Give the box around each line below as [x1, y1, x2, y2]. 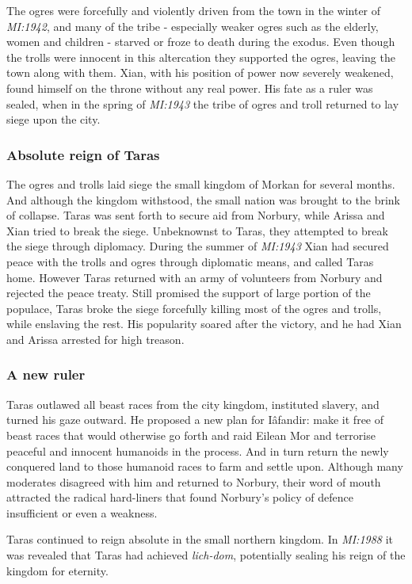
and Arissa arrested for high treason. [6, 330, 185, 347]
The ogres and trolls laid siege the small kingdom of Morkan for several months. [6, 175, 395, 192]
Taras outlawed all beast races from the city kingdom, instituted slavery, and [6, 395, 380, 412]
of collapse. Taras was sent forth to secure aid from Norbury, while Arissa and [6, 207, 385, 223]
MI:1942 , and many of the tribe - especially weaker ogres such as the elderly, [6, 17, 379, 34]
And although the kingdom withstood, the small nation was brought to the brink [6, 191, 400, 208]
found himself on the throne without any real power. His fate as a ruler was [6, 79, 373, 96]
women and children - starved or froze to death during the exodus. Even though [6, 33, 395, 50]
